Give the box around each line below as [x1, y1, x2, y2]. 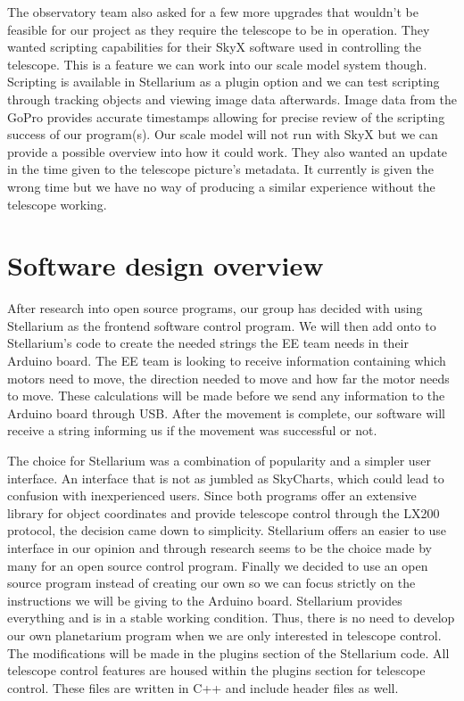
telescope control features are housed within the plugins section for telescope [7, 661, 426, 680]
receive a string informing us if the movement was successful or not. [7, 421, 377, 440]
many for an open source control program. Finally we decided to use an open [7, 556, 428, 574]
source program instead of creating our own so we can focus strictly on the [7, 573, 416, 592]
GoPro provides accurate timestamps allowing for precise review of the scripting [7, 107, 445, 126]
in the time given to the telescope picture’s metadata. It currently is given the [7, 160, 434, 178]
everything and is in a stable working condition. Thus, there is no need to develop [7, 608, 455, 627]
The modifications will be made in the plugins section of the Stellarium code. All [7, 643, 450, 662]
